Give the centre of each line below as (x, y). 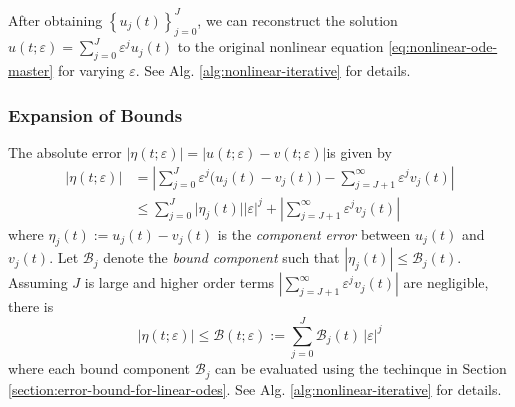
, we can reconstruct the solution (297, 19)
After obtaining (55, 19)
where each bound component (99, 368)
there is (31, 306)
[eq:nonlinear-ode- (443, 46)
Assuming (38, 282)
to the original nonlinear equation (280, 46)
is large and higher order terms (179, 282)
